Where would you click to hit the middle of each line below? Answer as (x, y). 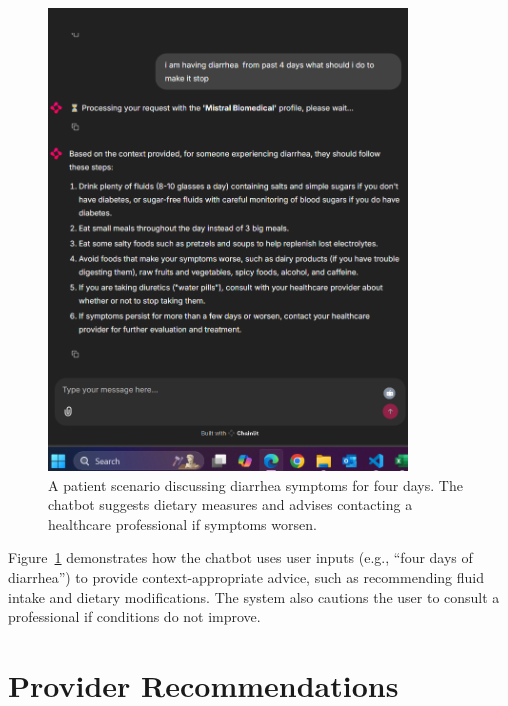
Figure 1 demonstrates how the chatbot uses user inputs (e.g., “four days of (240, 557)
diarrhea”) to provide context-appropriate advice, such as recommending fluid (246, 576)
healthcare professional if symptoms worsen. (182, 523)
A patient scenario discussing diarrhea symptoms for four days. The (255, 484)
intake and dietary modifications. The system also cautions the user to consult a (254, 596)
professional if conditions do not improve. (134, 616)
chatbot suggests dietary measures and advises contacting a (230, 504)
